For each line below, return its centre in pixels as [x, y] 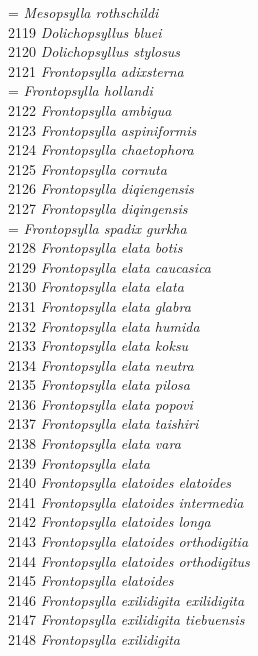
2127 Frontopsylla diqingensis [98, 207]
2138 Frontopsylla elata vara [94, 443]
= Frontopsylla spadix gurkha [97, 227]
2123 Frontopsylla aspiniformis [102, 129]
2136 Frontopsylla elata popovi [100, 403]
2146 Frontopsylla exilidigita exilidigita [126, 599]
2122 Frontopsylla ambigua [90, 109]
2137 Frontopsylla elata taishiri [103, 423]
